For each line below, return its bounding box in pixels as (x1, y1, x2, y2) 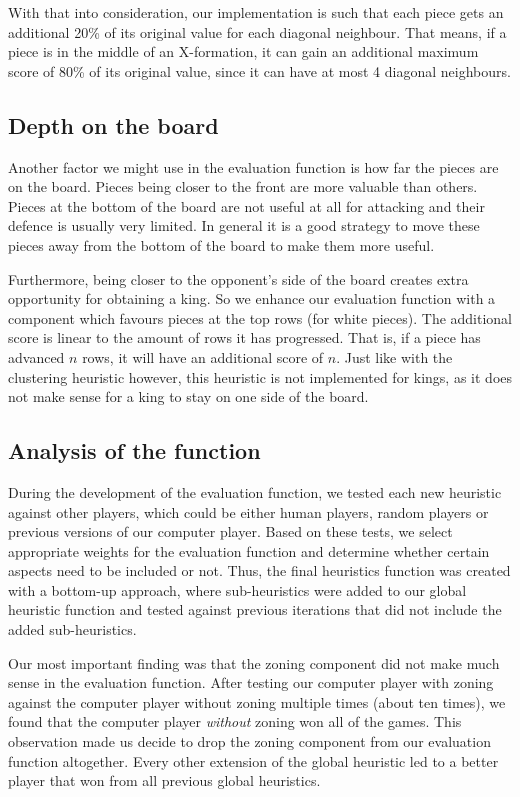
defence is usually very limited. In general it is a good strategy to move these (8, 215, 480, 236)
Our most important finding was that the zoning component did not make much (8, 652, 500, 673)
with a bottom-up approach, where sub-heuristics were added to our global (8, 579, 467, 600)
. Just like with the (336, 346, 453, 367)
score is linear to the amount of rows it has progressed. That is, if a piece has (8, 327, 481, 348)
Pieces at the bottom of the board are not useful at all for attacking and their (8, 195, 485, 216)
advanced (8, 346, 65, 367)
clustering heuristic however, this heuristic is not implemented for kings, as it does (8, 366, 513, 387)
